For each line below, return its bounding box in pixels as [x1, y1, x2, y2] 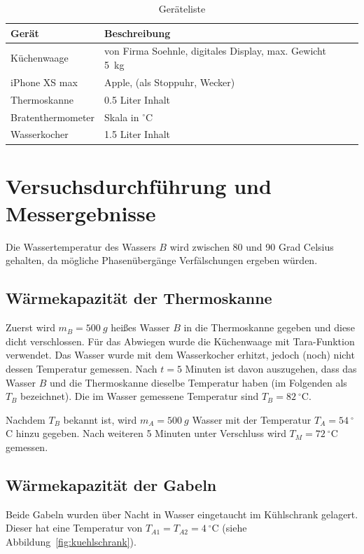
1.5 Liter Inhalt [104, 127, 171, 141]
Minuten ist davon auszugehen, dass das [185, 361, 357, 375]
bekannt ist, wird [63, 412, 137, 427]
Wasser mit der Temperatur [192, 412, 311, 427]
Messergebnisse [6, 198, 156, 227]
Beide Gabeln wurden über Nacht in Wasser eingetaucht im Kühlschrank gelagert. [6, 506, 358, 521]
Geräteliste [158, 1, 206, 15]
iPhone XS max [10, 74, 78, 89]
